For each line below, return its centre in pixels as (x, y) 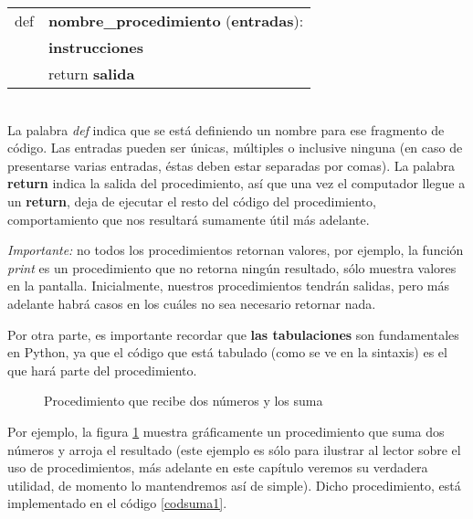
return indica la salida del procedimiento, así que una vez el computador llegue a (236, 183)
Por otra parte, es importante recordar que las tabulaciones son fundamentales (233, 334)
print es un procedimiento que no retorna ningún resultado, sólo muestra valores (232, 267)
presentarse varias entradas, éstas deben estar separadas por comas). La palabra (231, 165)
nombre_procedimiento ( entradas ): (176, 21)
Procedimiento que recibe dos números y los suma (184, 401)
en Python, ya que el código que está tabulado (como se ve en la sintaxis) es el (227, 352)
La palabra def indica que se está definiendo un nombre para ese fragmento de (226, 129)
